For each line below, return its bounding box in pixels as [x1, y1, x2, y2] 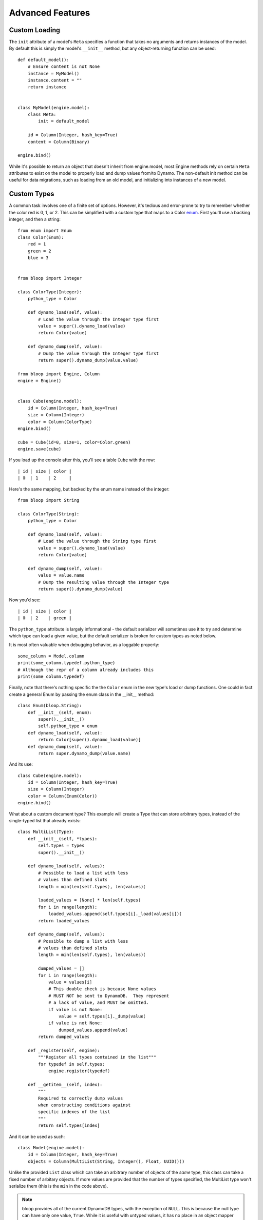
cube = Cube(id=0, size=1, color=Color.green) [18, 439, 131, 445]
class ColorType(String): [18, 511, 80, 517]
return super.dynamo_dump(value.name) [38, 751, 131, 756]
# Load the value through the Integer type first [38, 316, 159, 322]
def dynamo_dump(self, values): [27, 932, 105, 937]
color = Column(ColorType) [27, 419, 93, 425]
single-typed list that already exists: [9, 818, 81, 824]
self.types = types [38, 843, 85, 849]
